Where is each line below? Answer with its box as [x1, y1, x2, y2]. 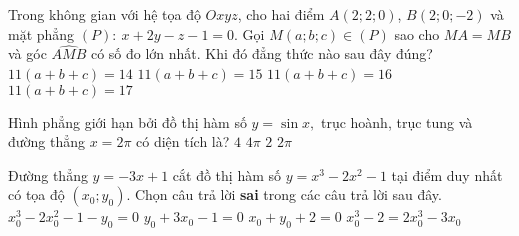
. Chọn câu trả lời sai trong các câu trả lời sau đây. [126, 184, 442, 205]
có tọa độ [8, 184, 65, 205]
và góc [8, 43, 47, 64]
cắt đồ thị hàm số [172, 164, 282, 185]
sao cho [394, 23, 440, 44]
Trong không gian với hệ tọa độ [8, 4, 201, 24]
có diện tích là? [136, 131, 230, 152]
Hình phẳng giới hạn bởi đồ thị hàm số [8, 111, 247, 132]
